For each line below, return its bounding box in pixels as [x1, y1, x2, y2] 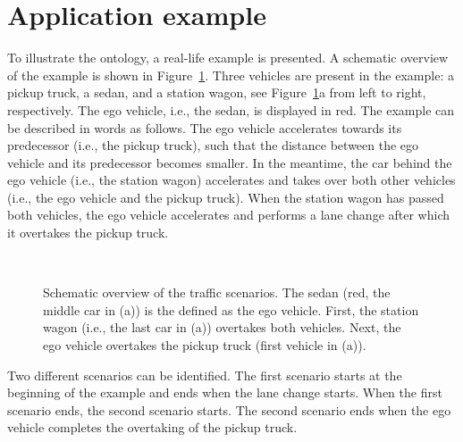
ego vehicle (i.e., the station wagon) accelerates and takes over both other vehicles [7, 171, 456, 189]
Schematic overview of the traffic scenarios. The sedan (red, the [43, 283, 391, 302]
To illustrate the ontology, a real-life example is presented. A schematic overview [7, 48, 449, 67]
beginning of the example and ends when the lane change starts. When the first [7, 383, 442, 402]
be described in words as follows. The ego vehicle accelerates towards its [7, 118, 402, 137]
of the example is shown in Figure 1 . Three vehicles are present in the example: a [7, 65, 454, 84]
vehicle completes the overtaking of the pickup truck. [7, 418, 298, 437]
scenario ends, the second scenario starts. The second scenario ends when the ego [7, 400, 451, 419]
